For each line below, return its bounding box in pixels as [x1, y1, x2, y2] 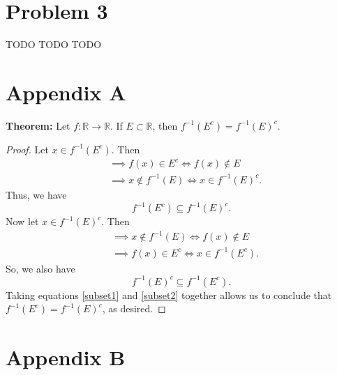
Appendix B [6, 342, 126, 371]
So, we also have [6, 261, 75, 275]
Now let [6, 214, 39, 228]
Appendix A [6, 77, 126, 106]
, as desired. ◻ [102, 301, 166, 316]
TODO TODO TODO [6, 37, 102, 52]
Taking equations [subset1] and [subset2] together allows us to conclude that [6, 287, 332, 302]
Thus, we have [6, 187, 67, 201]
